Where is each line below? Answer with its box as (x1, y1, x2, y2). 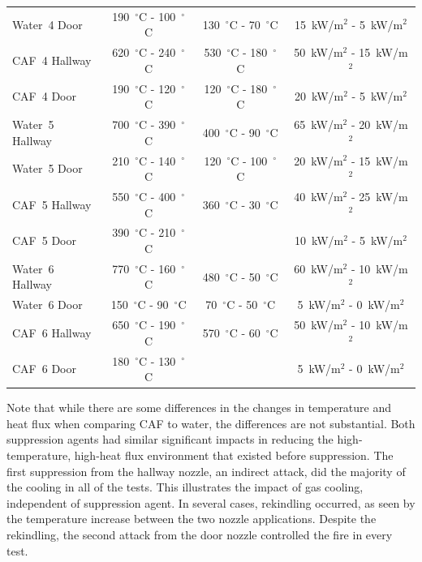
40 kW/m (294, 187, 343, 204)
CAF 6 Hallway (12, 324, 92, 341)
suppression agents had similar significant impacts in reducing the (6, 431, 334, 448)
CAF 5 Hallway (12, 195, 92, 212)
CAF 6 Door (12, 360, 76, 377)
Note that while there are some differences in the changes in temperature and (6, 399, 392, 416)
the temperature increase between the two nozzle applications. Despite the (6, 510, 377, 527)
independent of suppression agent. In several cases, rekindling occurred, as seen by (6, 494, 416, 511)
